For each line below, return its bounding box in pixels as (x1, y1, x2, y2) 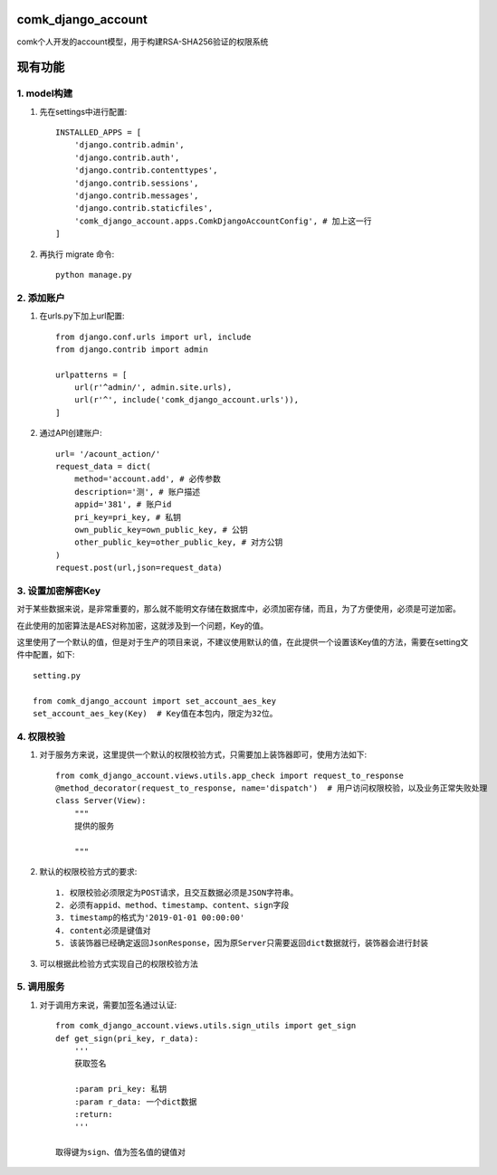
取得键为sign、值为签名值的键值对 (55, 1147, 186, 1158)
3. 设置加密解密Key (16, 584, 101, 597)
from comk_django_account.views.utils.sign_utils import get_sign (55, 1020, 357, 1031)
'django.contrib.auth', (73, 152, 180, 163)
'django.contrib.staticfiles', (73, 204, 214, 213)
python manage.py (55, 270, 132, 280)
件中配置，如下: (16, 649, 76, 660)
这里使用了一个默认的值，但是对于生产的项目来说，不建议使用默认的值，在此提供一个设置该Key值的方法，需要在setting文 (16, 637, 469, 648)
